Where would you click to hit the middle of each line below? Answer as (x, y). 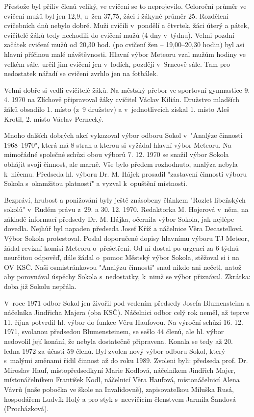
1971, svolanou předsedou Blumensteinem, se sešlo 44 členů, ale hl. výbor (114, 331)
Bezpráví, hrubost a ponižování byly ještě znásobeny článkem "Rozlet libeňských (125, 199)
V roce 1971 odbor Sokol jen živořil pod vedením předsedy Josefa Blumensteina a (127, 302)
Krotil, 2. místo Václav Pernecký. (54, 118)
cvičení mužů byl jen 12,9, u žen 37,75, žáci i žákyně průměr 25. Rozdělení (116, 15)
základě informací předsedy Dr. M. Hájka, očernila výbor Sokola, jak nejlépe (119, 219)
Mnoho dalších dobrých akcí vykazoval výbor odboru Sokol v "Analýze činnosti (123, 135)
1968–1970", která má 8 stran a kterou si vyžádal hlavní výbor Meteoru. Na (118, 144)
